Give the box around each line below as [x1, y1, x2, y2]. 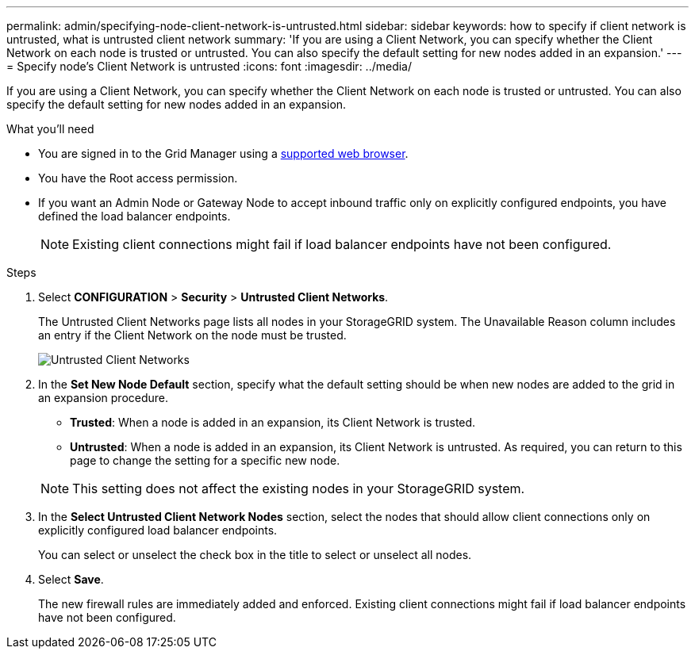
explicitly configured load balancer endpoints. [38, 523, 278, 537]
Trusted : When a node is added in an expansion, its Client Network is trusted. [70, 416, 476, 429]
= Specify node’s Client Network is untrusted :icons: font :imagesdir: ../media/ [6, 59, 413, 73]
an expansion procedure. [38, 391, 169, 404]
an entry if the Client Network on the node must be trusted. [38, 328, 347, 342]
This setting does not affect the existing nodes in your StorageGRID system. [72, 481, 525, 496]
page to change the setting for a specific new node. [70, 454, 340, 467]
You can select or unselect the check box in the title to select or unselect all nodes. [38, 548, 472, 561]
